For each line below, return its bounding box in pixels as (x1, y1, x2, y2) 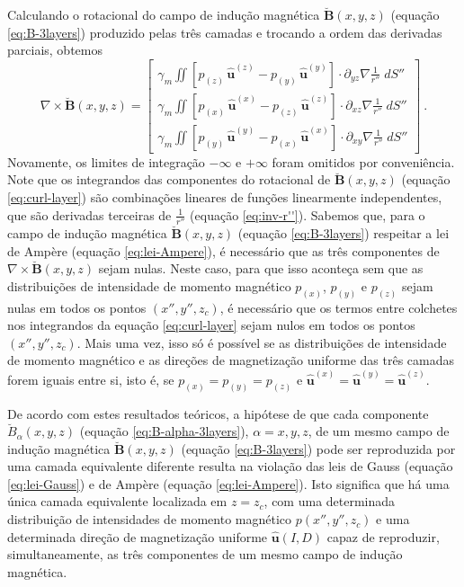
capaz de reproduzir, (326, 527, 440, 546)
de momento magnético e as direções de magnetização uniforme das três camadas (7, 351, 455, 369)
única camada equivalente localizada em (7, 492, 228, 511)
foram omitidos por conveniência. (272, 152, 455, 171)
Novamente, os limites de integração (7, 152, 205, 171)
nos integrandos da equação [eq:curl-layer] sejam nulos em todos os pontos (7, 316, 415, 334)
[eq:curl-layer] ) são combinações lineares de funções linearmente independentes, (7, 188, 442, 207)
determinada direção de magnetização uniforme (7, 527, 268, 546)
